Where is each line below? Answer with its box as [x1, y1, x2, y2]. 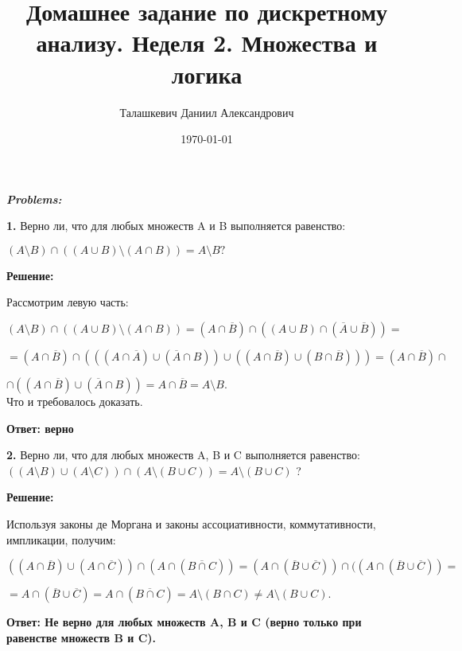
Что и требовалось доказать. [6, 393, 143, 410]
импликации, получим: [6, 531, 116, 548]
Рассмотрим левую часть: [6, 294, 129, 310]
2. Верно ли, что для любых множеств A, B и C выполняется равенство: [6, 446, 360, 463]
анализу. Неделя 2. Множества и [36, 26, 378, 59]
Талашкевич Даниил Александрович [119, 103, 294, 120]
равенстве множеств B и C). [6, 629, 157, 645]
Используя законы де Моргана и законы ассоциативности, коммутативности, [6, 516, 376, 532]
